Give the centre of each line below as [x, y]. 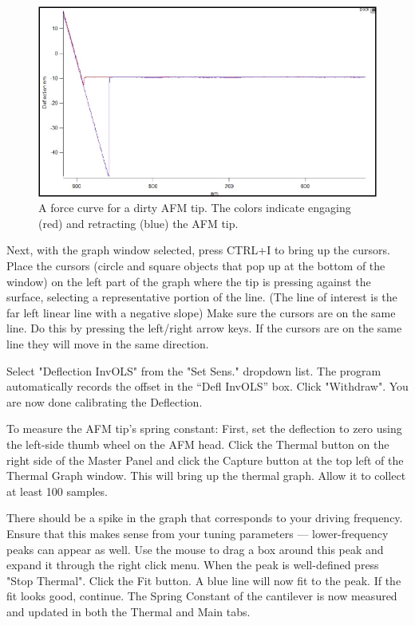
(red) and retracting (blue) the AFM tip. [138, 223]
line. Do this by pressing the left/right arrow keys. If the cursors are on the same [204, 328]
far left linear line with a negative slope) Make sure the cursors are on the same [201, 312]
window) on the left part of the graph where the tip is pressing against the [189, 281]
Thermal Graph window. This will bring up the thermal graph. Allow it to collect [206, 476]
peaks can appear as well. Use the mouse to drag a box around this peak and [195, 549]
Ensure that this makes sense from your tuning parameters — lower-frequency [198, 533]
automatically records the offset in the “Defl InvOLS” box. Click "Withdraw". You [207, 386]
